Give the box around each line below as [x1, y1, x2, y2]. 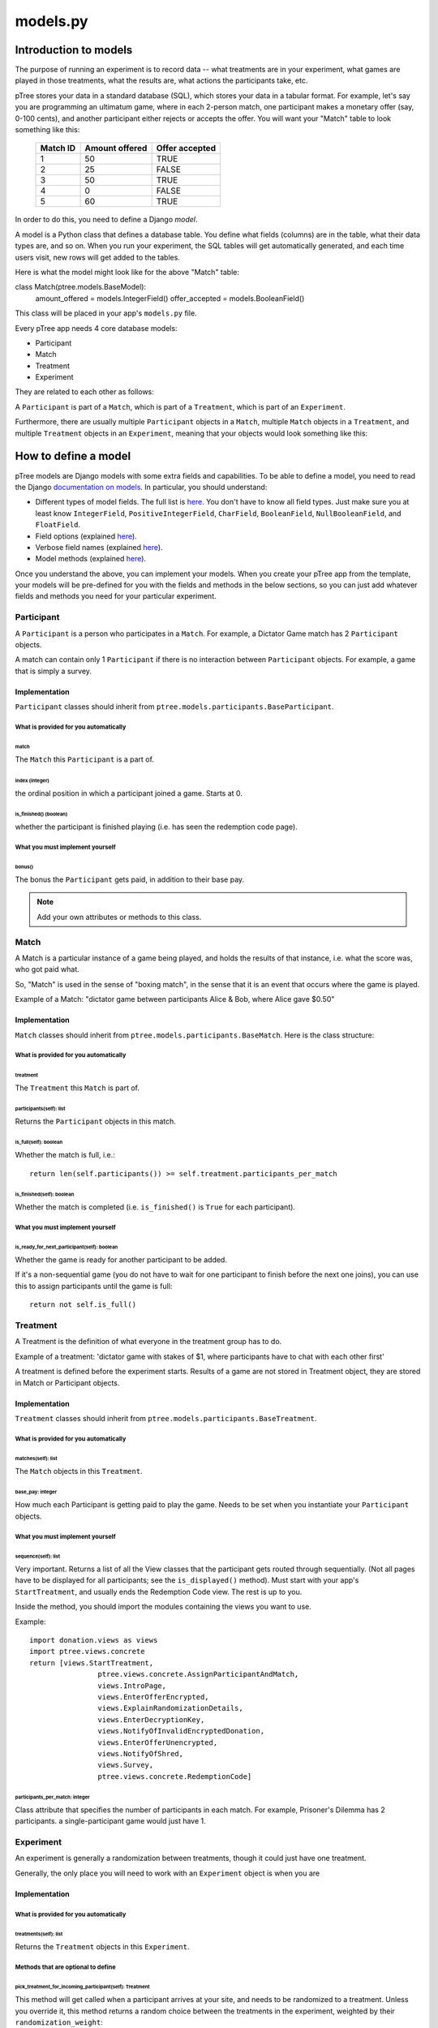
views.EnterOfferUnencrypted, [97, 1738, 218, 1747]
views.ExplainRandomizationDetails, [97, 1704, 243, 1713]
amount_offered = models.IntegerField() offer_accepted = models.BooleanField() [35, 293, 305, 303]
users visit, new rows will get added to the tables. [15, 252, 180, 262]
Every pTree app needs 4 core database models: [15, 323, 178, 333]
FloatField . [35, 520, 81, 530]
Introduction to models [15, 43, 133, 57]
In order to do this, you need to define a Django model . [15, 215, 198, 225]
